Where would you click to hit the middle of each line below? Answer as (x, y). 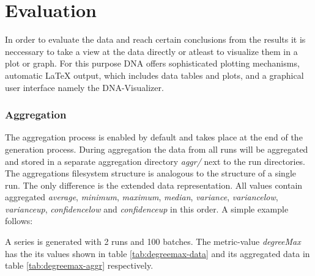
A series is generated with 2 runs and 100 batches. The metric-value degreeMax (153, 241)
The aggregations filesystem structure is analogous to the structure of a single (150, 173)
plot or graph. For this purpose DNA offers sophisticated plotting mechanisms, (152, 63)
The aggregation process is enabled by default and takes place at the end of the (154, 137)
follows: (19, 221)
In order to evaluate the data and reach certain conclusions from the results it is (155, 39)
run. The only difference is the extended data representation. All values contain (154, 185)
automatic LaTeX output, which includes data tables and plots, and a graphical (154, 75)
